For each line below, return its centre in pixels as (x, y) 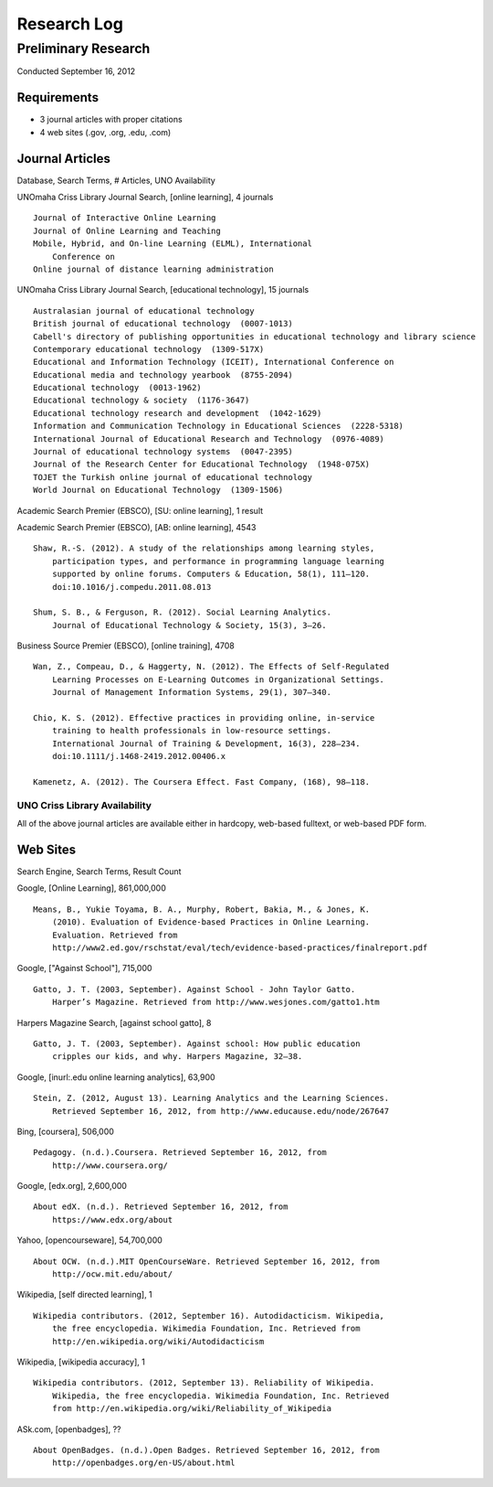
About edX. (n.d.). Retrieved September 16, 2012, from (161, 1207)
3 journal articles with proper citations (111, 120)
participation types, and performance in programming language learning (218, 561)
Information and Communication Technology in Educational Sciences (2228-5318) (219, 426)
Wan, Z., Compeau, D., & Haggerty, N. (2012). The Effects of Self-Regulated (211, 667)
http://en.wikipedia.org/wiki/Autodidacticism (158, 1341)
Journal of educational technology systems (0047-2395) (163, 452)
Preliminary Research (84, 48)
